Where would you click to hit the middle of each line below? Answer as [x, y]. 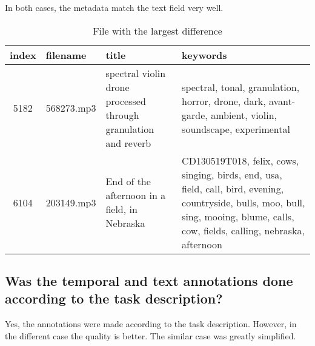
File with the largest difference [157, 30]
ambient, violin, [244, 115]
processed [126, 101]
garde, [195, 115]
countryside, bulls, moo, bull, [244, 202]
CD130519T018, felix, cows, [240, 160]
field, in [121, 209]
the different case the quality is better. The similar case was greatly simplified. [151, 335]
